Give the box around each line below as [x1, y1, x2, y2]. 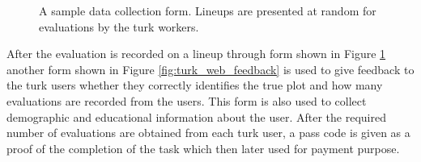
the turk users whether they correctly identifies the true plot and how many [6, 77, 383, 93]
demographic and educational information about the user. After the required [6, 108, 386, 125]
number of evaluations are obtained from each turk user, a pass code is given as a [6, 124, 410, 141]
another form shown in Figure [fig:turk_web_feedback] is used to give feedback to [6, 60, 415, 77]
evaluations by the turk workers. [39, 18, 199, 35]
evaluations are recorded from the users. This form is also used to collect [6, 92, 367, 109]
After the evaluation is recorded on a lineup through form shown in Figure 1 [6, 45, 386, 62]
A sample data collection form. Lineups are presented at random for [39, 2, 376, 19]
